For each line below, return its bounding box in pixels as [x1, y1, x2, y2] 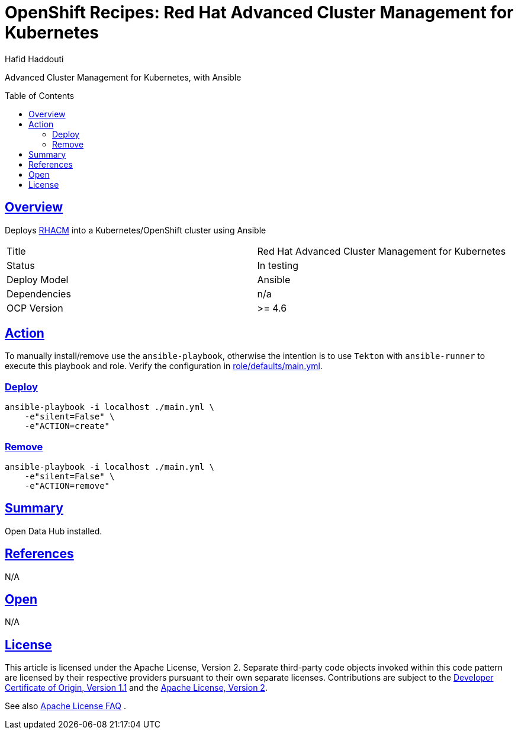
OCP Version [7, 302, 63, 314]
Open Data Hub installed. [5, 525, 102, 536]
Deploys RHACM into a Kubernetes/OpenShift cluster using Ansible [5, 225, 266, 235]
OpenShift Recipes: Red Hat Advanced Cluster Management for [5, 2, 514, 23]
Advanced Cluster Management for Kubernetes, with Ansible [5, 72, 242, 82]
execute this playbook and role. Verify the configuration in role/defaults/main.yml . [5, 361, 323, 371]
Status [7, 259, 35, 271]
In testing [257, 259, 299, 271]
